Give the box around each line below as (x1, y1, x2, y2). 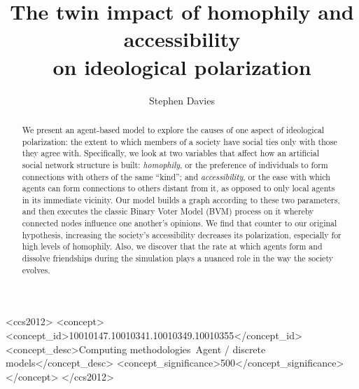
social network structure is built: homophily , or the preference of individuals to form (22, 158, 328, 170)
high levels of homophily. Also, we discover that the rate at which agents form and (22, 240, 323, 252)
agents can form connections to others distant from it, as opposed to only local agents (22, 182, 335, 194)
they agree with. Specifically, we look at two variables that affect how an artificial (22, 147, 320, 159)
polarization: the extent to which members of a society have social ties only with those (22, 135, 337, 147)
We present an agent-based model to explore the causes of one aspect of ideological (22, 123, 325, 135)
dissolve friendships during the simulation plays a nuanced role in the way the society (22, 252, 333, 264)
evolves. (22, 264, 50, 275)
